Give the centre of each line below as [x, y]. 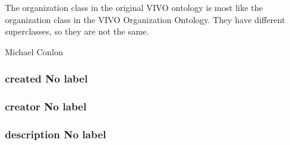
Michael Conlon [34, 51]
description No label [56, 134]
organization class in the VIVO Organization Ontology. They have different [145, 19]
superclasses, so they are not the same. [77, 31]
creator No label [46, 106]
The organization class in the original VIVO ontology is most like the [134, 7]
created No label [47, 79]
